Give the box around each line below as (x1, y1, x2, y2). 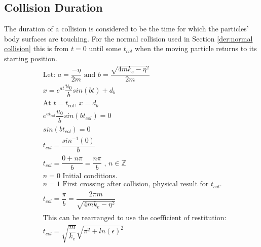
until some (89, 43, 121, 54)
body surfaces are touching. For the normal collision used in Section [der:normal (4, 33, 253, 44)
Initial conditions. (62, 173, 118, 180)
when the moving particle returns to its (135, 43, 257, 54)
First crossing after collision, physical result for (62, 181, 209, 188)
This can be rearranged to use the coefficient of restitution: (43, 215, 227, 222)
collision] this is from (4, 43, 69, 54)
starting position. (4, 53, 57, 63)
